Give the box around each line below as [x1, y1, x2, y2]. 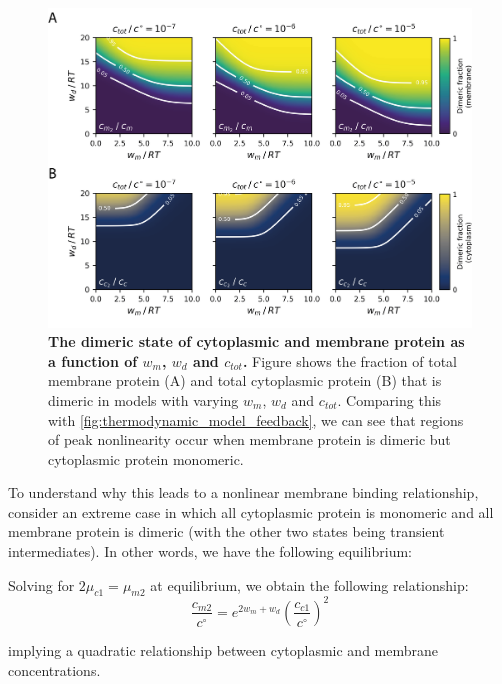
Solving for [8, 574, 75, 595]
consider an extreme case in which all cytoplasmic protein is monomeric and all [8, 501, 494, 522]
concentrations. [8, 659, 101, 680]
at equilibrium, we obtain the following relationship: [150, 574, 469, 595]
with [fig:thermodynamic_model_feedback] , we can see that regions [48, 409, 464, 430]
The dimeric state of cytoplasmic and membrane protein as [48, 331, 465, 352]
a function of [48, 350, 138, 371]
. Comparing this [337, 389, 442, 410]
